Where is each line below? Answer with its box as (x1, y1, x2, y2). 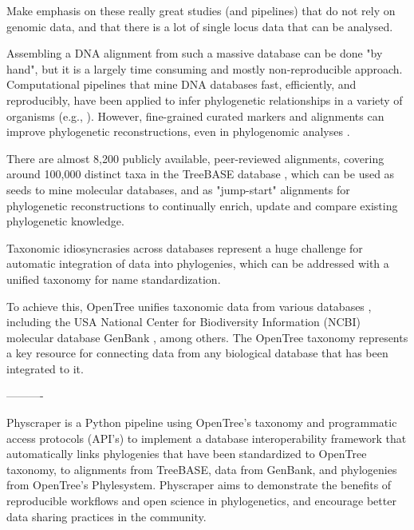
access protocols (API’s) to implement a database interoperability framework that (6, 429, 407, 446)
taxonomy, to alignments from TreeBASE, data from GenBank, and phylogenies (6, 460, 397, 477)
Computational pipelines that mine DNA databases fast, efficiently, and (6, 76, 357, 93)
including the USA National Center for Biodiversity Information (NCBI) (6, 313, 361, 330)
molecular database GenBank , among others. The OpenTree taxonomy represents (6, 329, 408, 345)
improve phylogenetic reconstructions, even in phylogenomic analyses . (6, 123, 350, 140)
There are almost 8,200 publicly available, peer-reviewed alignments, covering (6, 149, 384, 166)
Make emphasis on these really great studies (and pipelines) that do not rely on (6, 2, 396, 18)
